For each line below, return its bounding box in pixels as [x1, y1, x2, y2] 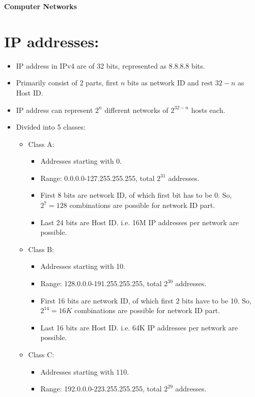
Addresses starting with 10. [40, 261, 126, 271]
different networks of [104, 104, 168, 115]
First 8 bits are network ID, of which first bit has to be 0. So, [40, 190, 232, 200]
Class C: [28, 349, 54, 359]
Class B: [28, 243, 54, 254]
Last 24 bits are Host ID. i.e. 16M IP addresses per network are [40, 217, 239, 227]
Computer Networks [4, 1, 77, 11]
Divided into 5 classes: [16, 121, 86, 132]
